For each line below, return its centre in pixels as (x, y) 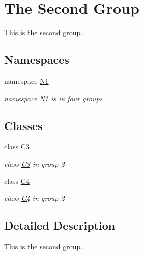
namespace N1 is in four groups (53, 98)
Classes (23, 125)
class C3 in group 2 (34, 163)
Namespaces (37, 60)
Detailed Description (60, 225)
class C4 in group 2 (34, 198)
